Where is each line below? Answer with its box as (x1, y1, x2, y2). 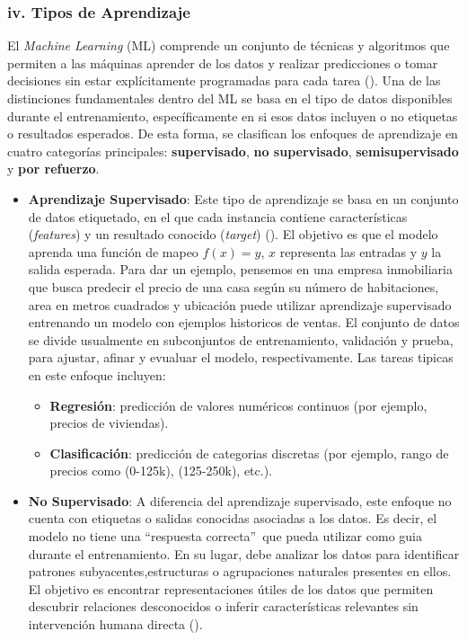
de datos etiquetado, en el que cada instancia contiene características (28, 207, 408, 226)
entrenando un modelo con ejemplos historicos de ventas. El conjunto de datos (28, 313, 460, 332)
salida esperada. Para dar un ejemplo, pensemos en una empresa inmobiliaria (28, 260, 453, 279)
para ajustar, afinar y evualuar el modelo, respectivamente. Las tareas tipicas (28, 348, 454, 367)
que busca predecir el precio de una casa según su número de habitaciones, (28, 277, 439, 296)
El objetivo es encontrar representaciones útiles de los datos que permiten (28, 579, 434, 598)
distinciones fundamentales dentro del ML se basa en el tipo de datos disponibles (7, 89, 453, 107)
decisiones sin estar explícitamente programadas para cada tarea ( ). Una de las (7, 71, 441, 90)
